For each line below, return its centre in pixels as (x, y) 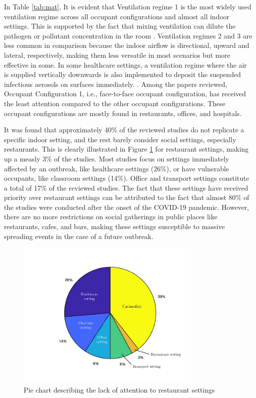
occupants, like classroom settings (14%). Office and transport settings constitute (127, 178)
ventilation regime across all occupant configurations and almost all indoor (117, 16)
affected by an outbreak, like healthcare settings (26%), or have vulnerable (117, 168)
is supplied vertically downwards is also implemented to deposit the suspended (123, 74)
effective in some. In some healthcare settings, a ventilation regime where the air (126, 64)
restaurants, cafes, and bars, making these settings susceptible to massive (114, 226)
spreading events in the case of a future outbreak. (79, 236)
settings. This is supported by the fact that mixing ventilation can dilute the (120, 26)
